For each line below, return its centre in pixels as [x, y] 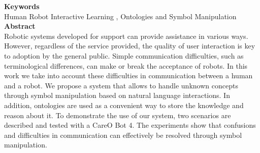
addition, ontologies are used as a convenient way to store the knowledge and [124, 105]
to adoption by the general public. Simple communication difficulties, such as [124, 55]
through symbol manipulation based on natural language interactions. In [117, 95]
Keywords [22, 6]
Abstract [20, 26]
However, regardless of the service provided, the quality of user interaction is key [130, 46]
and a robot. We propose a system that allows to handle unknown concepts [121, 85]
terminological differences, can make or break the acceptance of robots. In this [126, 65]
